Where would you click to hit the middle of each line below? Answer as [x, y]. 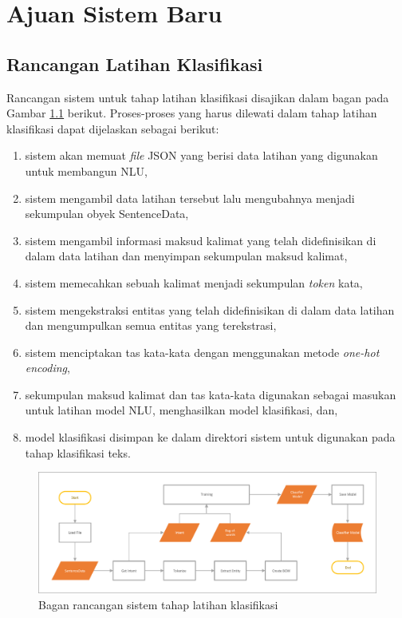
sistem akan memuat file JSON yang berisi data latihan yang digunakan [201, 155]
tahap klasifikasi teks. [78, 452]
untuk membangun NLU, [86, 170]
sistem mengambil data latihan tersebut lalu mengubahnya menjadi [190, 198]
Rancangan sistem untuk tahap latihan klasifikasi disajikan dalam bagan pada [198, 97]
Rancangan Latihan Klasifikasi [135, 63]
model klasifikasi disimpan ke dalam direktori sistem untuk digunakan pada [210, 437]
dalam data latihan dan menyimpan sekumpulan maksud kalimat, [186, 256]
